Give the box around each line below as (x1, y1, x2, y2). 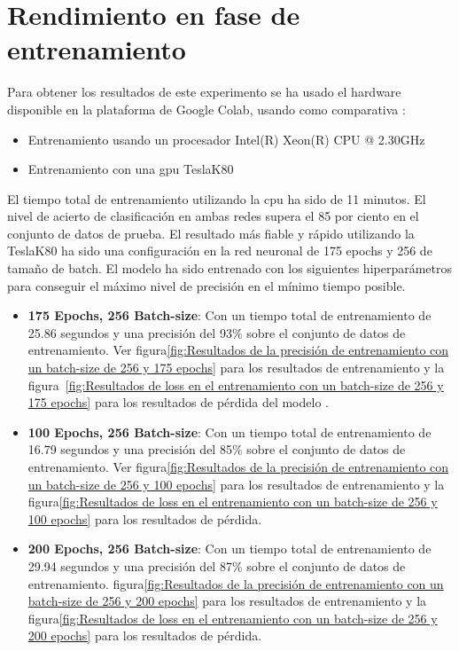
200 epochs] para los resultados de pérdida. (27, 626, 262, 645)
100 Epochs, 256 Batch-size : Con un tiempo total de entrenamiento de (27, 422, 432, 441)
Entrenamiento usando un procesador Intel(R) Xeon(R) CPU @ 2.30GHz (27, 129, 425, 148)
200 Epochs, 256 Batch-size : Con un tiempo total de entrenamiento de (27, 539, 432, 558)
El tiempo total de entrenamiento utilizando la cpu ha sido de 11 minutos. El (7, 189, 426, 208)
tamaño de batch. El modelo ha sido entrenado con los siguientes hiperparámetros (7, 259, 453, 278)
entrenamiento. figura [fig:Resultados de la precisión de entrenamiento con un (27, 574, 444, 592)
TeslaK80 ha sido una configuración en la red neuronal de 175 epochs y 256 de (7, 241, 432, 260)
